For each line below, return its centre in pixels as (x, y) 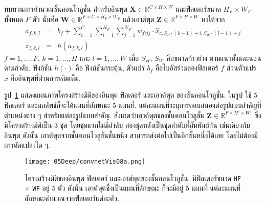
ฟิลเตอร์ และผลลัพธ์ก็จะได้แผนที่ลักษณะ (57, 105)
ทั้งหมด (14, 19)
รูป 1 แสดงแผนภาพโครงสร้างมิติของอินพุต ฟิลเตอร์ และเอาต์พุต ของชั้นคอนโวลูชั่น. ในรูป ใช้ (128, 95)
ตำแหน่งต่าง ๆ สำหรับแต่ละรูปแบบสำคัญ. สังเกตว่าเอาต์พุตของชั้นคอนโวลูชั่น (104, 115)
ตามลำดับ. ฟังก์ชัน (28, 68)
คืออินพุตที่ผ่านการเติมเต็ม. (46, 77)
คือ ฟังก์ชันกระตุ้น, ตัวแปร (110, 68)
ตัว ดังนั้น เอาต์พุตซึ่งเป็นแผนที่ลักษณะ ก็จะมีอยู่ (121, 188)
